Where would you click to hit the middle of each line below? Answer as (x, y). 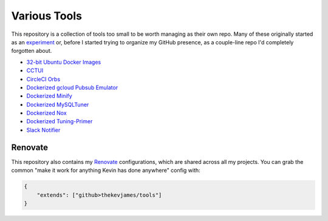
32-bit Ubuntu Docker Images (64, 62)
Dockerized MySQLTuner (58, 104)
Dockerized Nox (46, 113)
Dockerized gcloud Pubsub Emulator (72, 87)
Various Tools (46, 16)
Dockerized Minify (49, 96)
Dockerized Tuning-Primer (60, 121)
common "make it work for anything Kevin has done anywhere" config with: (106, 171)
